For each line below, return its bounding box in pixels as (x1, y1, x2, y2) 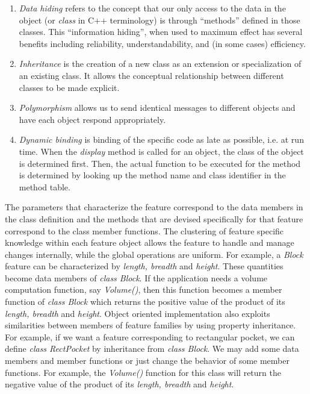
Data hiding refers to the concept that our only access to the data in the (19, 2, 286, 14)
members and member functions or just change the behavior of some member (5, 354, 290, 367)
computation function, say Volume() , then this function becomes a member (5, 283, 282, 296)
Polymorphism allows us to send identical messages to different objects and (19, 101, 296, 114)
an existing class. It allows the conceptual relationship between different (19, 69, 284, 81)
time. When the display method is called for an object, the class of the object (19, 145, 304, 157)
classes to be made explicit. (19, 81, 120, 93)
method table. (19, 180, 70, 193)
